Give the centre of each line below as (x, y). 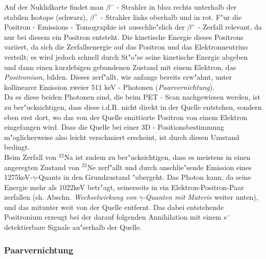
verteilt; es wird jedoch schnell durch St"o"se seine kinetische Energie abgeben (126, 56)
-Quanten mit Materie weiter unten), (201, 197)
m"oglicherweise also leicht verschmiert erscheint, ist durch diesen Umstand (122, 137)
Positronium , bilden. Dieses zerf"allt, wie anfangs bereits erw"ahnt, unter (118, 77)
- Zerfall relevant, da (230, 27)
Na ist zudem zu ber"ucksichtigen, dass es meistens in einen (157, 157)
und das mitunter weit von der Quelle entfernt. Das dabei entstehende (114, 207)
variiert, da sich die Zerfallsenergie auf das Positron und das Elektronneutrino (126, 47)
